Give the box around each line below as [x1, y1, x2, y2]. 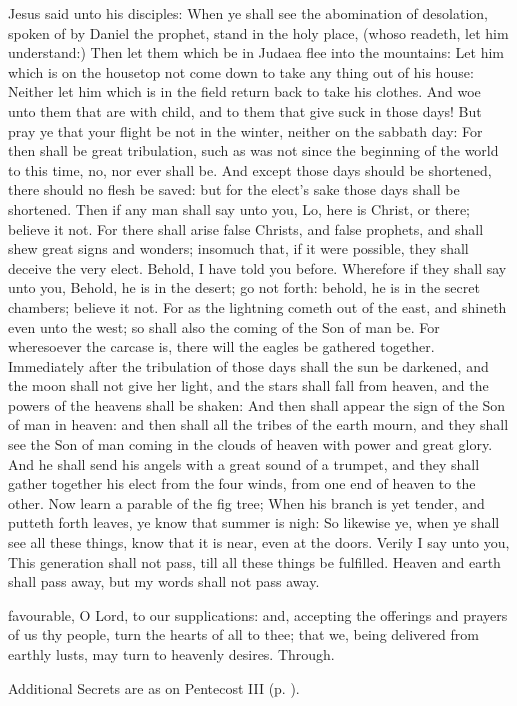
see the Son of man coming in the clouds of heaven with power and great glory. [8, 434, 493, 455]
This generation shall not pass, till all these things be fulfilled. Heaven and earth [8, 551, 501, 572]
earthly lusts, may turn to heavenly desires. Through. [8, 644, 335, 664]
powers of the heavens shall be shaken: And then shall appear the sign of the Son [8, 394, 506, 415]
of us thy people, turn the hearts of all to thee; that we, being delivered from [8, 624, 479, 645]
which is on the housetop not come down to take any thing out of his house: [8, 61, 474, 82]
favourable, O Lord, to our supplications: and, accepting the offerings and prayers [8, 604, 508, 625]
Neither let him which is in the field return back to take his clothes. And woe [8, 81, 481, 102]
